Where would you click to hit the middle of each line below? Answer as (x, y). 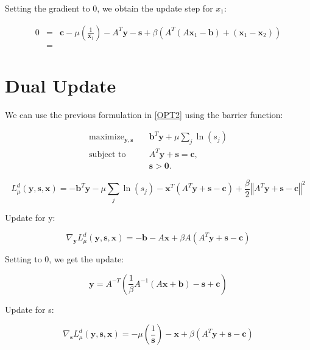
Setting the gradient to (48, 8)
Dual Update (61, 85)
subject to (107, 154)
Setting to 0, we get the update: (65, 259)
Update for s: (30, 309)
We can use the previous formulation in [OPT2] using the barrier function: (144, 114)
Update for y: (30, 217)
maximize (107, 137)
